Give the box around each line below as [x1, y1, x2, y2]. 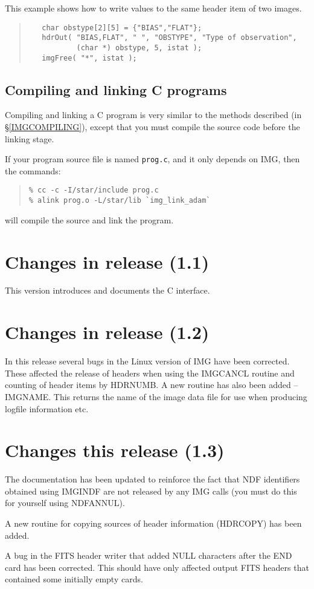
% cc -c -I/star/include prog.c [28, 186, 159, 195]
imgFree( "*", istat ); [42, 53, 137, 62]
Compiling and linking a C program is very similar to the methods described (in [5, 108, 302, 121]
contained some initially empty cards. [5, 573, 143, 585]
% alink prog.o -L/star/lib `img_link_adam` [28, 196, 211, 205]
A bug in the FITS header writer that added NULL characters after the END [5, 549, 292, 562]
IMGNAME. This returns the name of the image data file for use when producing [5, 390, 307, 403]
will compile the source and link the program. [5, 213, 174, 226]
